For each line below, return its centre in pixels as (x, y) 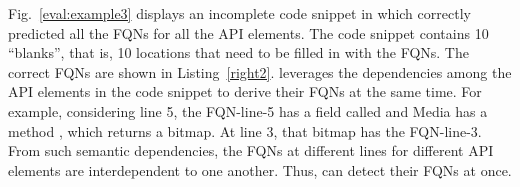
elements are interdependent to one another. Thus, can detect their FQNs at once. (260, 169)
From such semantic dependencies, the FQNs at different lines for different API (251, 150)
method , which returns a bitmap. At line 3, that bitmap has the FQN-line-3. (245, 130)
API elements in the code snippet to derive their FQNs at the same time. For (245, 91)
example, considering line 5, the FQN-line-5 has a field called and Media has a (248, 110)
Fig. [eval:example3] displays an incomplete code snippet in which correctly (239, 13)
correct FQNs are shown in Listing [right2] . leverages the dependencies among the (260, 71)
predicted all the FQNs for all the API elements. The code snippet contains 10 (248, 32)
